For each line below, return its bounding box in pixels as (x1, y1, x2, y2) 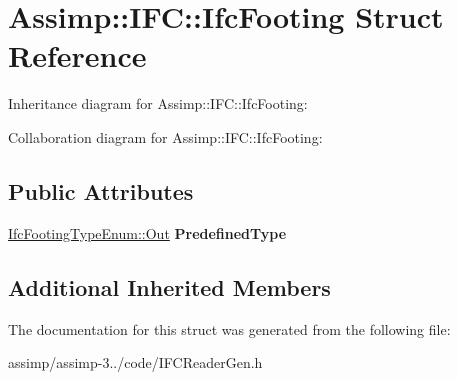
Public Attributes (8, 175, 194, 206)
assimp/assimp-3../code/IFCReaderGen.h (8, 352, 263, 373)
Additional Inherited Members (8, 271, 331, 302)
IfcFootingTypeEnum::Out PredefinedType (8, 222, 287, 243)
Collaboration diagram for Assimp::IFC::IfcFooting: (8, 126, 323, 147)
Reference (8, 35, 147, 76)
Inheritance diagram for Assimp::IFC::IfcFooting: (8, 93, 308, 114)
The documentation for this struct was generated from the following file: (8, 318, 451, 339)
